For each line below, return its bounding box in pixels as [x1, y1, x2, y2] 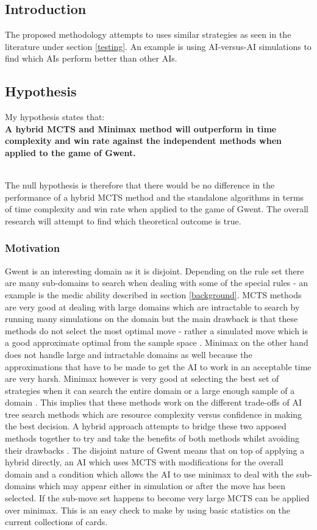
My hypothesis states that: [5, 110, 105, 123]
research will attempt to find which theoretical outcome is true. [5, 214, 241, 227]
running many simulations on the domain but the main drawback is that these [5, 312, 298, 325]
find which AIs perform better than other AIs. [5, 52, 177, 65]
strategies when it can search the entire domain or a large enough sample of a [5, 384, 295, 396]
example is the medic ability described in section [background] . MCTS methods [5, 288, 302, 301]
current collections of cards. [5, 515, 108, 528]
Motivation [5, 240, 60, 256]
